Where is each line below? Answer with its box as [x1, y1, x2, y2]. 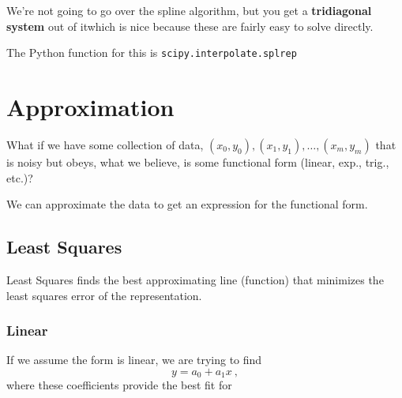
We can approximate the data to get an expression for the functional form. [6, 196, 368, 212]
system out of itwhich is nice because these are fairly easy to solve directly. [6, 17, 374, 34]
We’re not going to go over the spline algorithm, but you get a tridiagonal [6, 2, 372, 18]
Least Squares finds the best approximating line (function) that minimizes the [6, 271, 384, 287]
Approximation [6, 91, 175, 123]
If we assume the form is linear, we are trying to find [6, 351, 262, 368]
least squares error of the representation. [6, 287, 202, 303]
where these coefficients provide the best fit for [6, 377, 232, 393]
